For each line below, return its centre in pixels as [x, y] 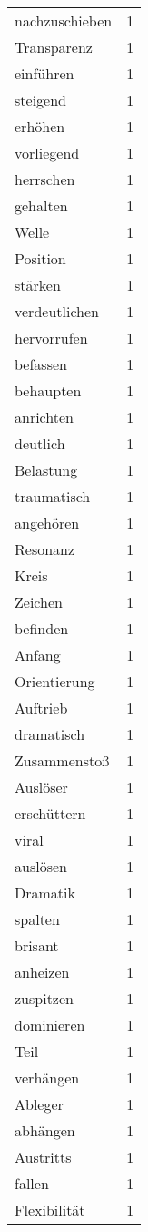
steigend [40, 100]
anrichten [44, 417]
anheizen [42, 972]
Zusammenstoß [62, 760]
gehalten [41, 205]
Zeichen [39, 602]
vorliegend [47, 153]
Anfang [38, 655]
